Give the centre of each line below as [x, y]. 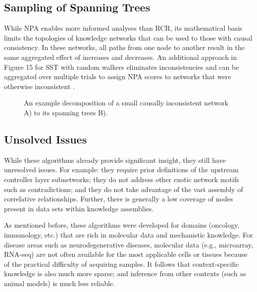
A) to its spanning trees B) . [66, 112]
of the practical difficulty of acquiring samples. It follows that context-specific [122, 264]
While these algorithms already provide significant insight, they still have [115, 160]
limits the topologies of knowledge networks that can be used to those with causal [128, 37]
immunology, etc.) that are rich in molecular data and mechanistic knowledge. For [128, 234]
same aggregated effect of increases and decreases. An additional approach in [121, 57]
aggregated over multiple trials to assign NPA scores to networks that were [118, 76]
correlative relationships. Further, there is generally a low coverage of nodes [119, 199]
